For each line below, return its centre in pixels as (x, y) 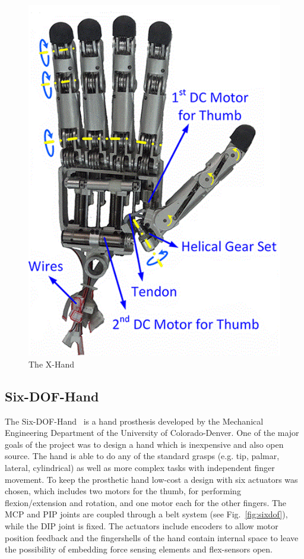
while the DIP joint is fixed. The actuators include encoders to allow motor (142, 525)
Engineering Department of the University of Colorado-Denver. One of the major (152, 433)
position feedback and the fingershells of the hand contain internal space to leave (152, 537)
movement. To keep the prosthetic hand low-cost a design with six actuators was (151, 479)
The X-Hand (51, 364)
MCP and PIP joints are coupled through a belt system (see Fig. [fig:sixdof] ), (146, 514)
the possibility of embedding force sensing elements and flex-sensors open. (139, 549)
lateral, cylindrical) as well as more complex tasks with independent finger (140, 468)
